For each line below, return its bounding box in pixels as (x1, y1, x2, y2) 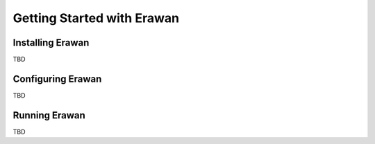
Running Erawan (12, 109, 86, 121)
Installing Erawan (12, 37, 90, 48)
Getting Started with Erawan (12, 10, 180, 26)
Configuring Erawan (12, 73, 102, 84)
